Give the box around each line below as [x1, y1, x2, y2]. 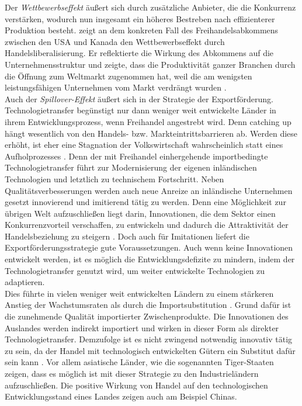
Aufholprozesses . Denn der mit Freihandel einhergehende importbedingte [5, 150, 268, 162]
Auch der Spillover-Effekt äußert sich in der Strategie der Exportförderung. [5, 92, 273, 105]
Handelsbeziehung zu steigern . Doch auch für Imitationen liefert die [5, 230, 249, 242]
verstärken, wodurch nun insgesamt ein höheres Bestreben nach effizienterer [5, 12, 275, 25]
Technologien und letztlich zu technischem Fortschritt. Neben [5, 172, 224, 185]
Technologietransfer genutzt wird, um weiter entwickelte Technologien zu [5, 264, 265, 276]
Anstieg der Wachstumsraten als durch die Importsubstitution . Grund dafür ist [5, 299, 291, 311]
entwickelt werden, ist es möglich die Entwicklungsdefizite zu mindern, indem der [5, 253, 295, 265]
